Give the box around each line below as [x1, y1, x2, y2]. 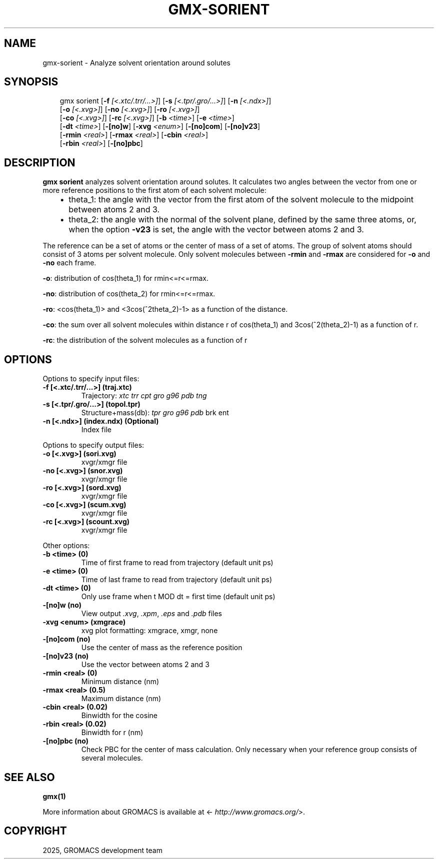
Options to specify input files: [42, 374, 139, 383]
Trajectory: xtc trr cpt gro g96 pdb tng [81, 391, 207, 400]
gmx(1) [42, 792, 66, 801]
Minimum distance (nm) [81, 677, 159, 686]
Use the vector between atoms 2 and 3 [81, 660, 209, 669]
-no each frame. [42, 258, 96, 267]
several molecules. [81, 754, 143, 763]
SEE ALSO [4, 771, 55, 784]
